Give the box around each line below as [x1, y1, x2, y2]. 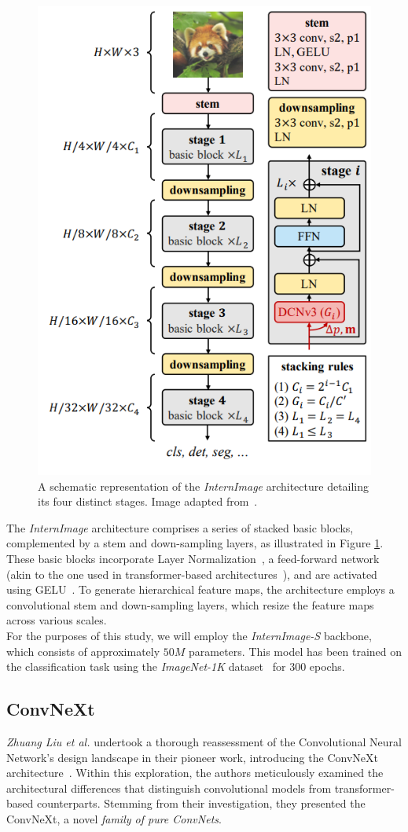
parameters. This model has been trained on [189, 642, 402, 659]
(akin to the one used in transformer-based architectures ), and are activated [6, 565, 377, 582]
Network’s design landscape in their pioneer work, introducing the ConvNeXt [6, 749, 378, 765]
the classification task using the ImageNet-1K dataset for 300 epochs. [6, 658, 345, 675]
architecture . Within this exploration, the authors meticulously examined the [6, 764, 384, 781]
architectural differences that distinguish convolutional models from [6, 779, 332, 796]
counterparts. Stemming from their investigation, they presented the [36, 795, 366, 812]
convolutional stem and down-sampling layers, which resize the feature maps [6, 596, 374, 613]
